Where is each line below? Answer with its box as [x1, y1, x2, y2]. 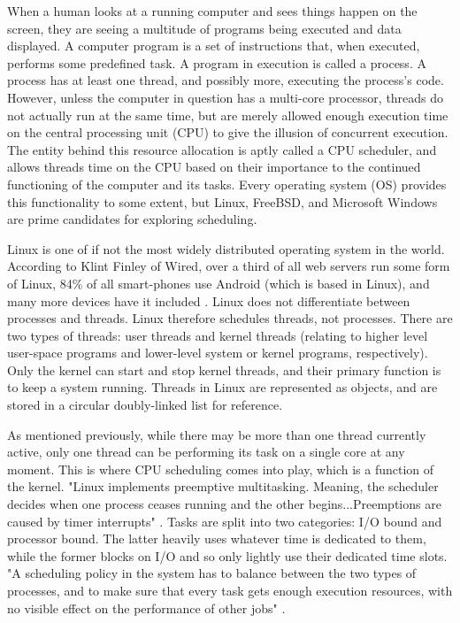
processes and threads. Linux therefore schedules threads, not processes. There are [7, 309, 453, 327]
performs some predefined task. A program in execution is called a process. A [7, 53, 426, 72]
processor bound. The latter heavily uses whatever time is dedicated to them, [7, 529, 426, 548]
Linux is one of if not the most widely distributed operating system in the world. [7, 239, 445, 258]
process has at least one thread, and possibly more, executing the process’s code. [7, 71, 444, 89]
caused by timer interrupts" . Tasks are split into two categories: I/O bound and [7, 511, 442, 530]
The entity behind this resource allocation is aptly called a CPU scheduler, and [7, 140, 437, 158]
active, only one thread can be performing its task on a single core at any [7, 442, 405, 461]
